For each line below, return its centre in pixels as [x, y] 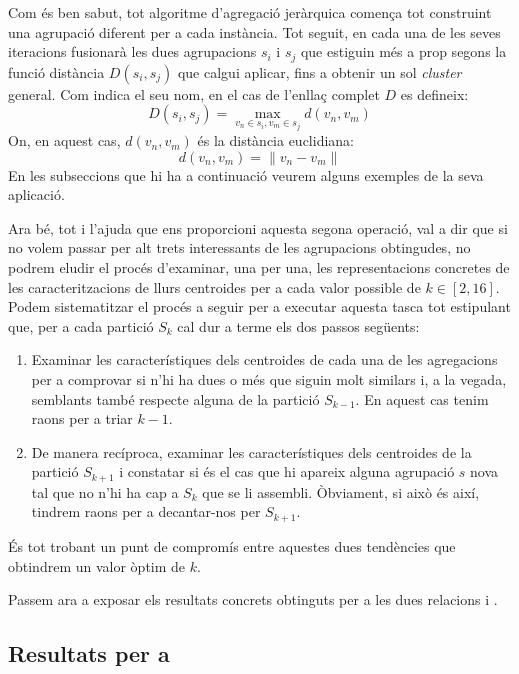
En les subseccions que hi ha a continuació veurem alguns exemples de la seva [246, 174]
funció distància [56, 71]
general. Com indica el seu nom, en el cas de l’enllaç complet [194, 93]
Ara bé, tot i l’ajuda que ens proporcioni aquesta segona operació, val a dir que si [258, 227]
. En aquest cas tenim [422, 398]
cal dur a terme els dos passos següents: [298, 325]
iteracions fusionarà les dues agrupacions [132, 51]
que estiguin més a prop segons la [403, 51]
